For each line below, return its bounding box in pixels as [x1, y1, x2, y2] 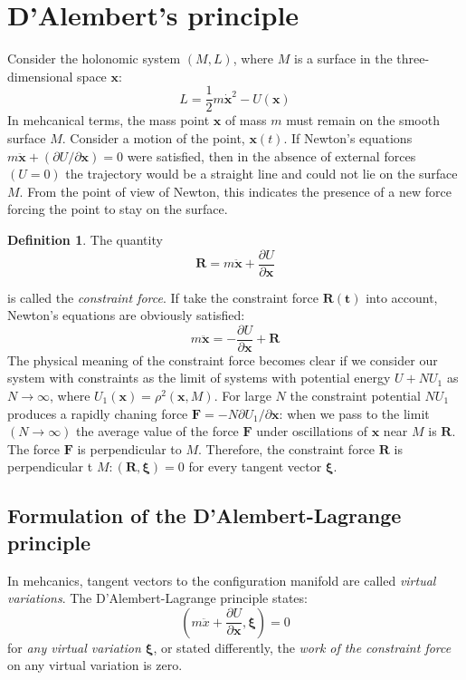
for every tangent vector [188, 457, 322, 476]
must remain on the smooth [286, 111, 440, 130]
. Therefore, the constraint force [198, 439, 376, 458]
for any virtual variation [7, 637, 141, 656]
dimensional [7, 66, 73, 85]
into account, [366, 287, 438, 306]
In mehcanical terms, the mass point [7, 111, 210, 130]
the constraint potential [290, 386, 421, 405]
